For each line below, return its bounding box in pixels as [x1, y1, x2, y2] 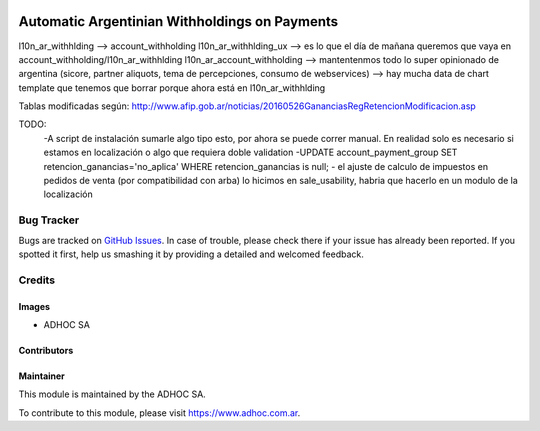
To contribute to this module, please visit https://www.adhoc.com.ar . [18, 406, 301, 419]
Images [18, 300, 50, 312]
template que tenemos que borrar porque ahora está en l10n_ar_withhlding [18, 81, 326, 94]
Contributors [18, 344, 74, 356]
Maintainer [18, 370, 65, 382]
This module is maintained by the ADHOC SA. [18, 388, 207, 400]
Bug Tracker [18, 213, 80, 227]
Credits [18, 273, 55, 287]
